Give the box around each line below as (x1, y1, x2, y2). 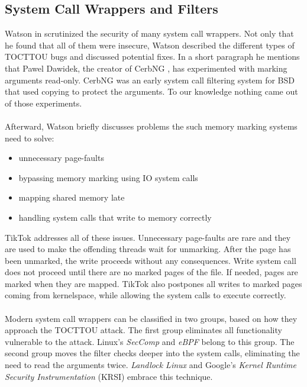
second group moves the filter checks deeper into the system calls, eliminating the (5, 347, 300, 359)
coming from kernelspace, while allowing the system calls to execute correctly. (5, 289, 286, 301)
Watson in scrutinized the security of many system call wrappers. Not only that (5, 27, 294, 40)
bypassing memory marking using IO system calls (18, 171, 198, 183)
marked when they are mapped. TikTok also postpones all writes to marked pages (5, 277, 302, 289)
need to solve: (5, 131, 54, 144)
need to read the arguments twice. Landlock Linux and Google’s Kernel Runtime (5, 359, 296, 371)
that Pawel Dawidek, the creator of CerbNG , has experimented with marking (5, 62, 287, 74)
